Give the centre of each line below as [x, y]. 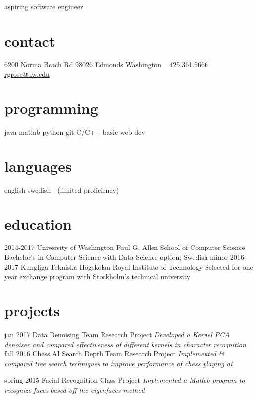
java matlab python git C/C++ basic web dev [75, 132]
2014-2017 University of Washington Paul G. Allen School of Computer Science [125, 247]
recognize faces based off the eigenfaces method [75, 389]
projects [32, 311]
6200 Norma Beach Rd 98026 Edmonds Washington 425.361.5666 [106, 64]
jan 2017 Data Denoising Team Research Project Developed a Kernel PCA [117, 334]
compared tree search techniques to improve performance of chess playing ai [119, 363]
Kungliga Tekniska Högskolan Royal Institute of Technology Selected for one [137, 267]
